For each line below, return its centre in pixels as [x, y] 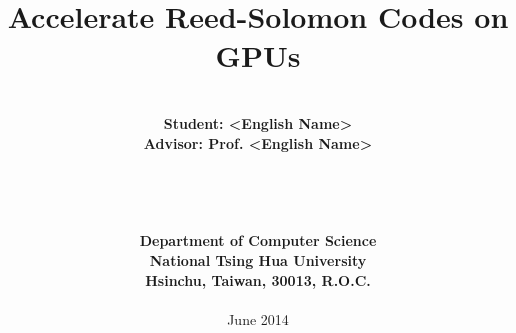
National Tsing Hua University [258, 260]
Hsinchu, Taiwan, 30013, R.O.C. [258, 279]
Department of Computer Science [258, 240]
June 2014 [258, 318]
